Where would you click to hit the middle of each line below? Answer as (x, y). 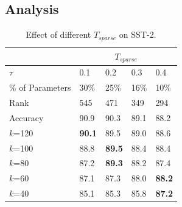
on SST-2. (138, 34)
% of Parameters (40, 87)
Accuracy (26, 117)
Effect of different (58, 34)
